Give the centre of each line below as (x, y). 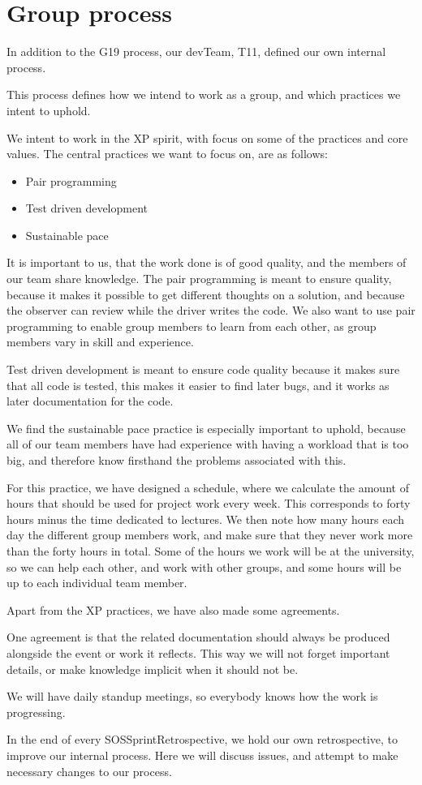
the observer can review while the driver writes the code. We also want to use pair (211, 310)
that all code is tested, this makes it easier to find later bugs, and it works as (198, 385)
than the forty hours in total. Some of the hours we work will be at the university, (211, 550)
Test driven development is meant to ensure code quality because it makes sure (203, 369)
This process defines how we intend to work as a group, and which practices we (204, 94)
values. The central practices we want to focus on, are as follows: (167, 154)
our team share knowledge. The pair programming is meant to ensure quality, (199, 279)
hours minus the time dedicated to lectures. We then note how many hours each (205, 519)
